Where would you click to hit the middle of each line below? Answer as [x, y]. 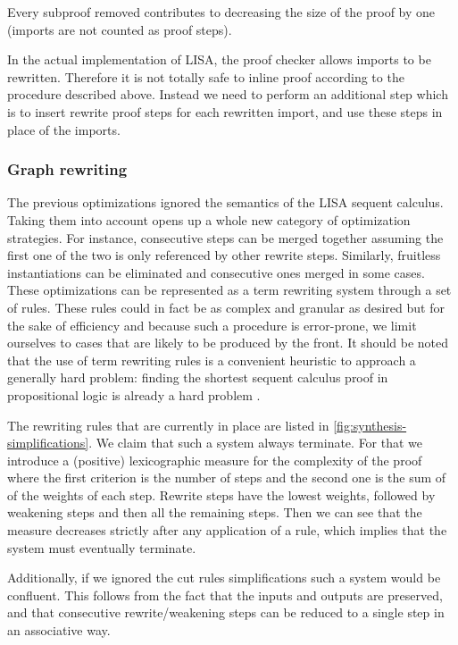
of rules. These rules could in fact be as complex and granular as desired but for [226, 307]
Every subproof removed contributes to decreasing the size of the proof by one [221, 12]
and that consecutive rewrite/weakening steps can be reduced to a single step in [226, 612]
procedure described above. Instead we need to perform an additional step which [228, 94]
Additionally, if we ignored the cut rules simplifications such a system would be [224, 578]
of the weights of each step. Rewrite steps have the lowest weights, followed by [221, 494]
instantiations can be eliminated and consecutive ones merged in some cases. [216, 272]
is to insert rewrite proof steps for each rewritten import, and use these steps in [225, 111]
